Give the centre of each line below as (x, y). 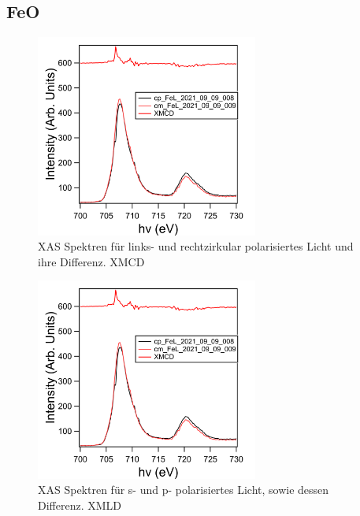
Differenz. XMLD (80, 505)
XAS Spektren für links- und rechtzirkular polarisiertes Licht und (196, 246)
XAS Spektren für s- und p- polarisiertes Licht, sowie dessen (184, 490)
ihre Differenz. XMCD (91, 261)
